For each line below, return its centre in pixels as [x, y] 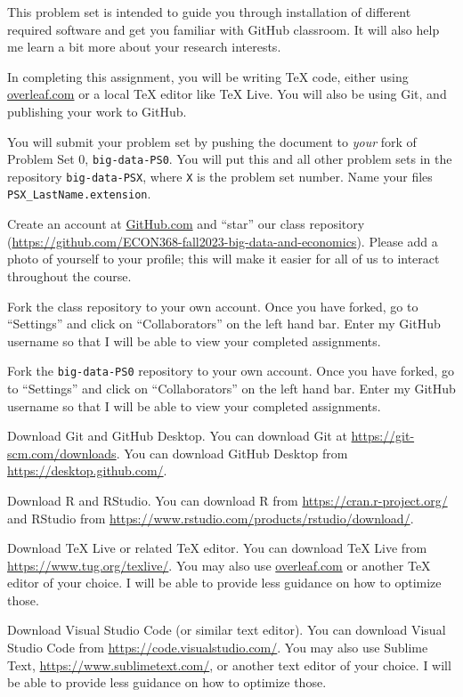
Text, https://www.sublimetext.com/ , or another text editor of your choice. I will [229, 665]
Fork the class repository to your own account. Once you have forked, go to [213, 306]
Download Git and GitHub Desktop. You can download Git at [177, 436]
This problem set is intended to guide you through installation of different [209, 12]
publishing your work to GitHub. [97, 111]
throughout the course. [69, 276]
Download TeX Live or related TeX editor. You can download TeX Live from [217, 548]
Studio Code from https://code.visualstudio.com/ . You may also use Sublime [218, 648]
